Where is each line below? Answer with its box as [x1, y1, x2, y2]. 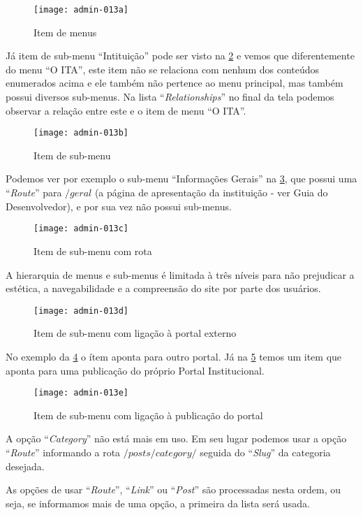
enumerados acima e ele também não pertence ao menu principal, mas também [6, 75, 343, 90]
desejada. [6, 458, 45, 473]
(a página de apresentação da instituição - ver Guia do [94, 185, 328, 200]
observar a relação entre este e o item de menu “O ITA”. [6, 103, 246, 117]
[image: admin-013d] [34, 305, 129, 316]
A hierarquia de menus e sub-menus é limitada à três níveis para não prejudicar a [6, 267, 355, 282]
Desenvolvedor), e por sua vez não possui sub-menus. [6, 198, 232, 213]
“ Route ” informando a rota [6, 444, 121, 459]
